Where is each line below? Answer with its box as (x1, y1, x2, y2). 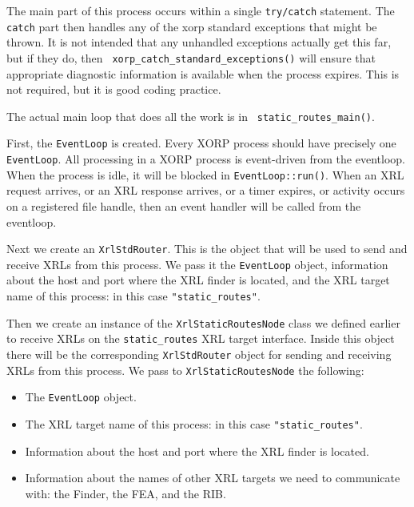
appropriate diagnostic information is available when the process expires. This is (6, 65, 400, 82)
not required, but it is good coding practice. (6, 81, 221, 98)
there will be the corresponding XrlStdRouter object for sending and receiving (6, 346, 392, 363)
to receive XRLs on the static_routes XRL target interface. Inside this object (6, 330, 395, 347)
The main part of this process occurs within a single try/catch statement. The (6, 2, 395, 18)
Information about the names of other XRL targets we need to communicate (25, 469, 400, 486)
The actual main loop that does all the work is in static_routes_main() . (6, 107, 375, 124)
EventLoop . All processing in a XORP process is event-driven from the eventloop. (6, 151, 405, 167)
